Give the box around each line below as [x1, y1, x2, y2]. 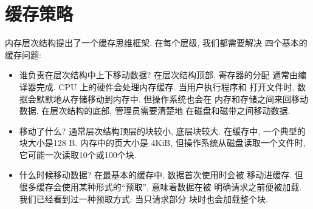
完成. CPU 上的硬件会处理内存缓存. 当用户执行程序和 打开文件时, [36, 80, 295, 93]
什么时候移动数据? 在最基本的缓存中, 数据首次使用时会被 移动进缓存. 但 [19, 168, 303, 181]
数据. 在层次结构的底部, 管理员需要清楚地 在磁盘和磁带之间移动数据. [19, 104, 291, 117]
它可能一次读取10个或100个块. [19, 148, 137, 161]
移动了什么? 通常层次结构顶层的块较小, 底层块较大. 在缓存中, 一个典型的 [19, 124, 306, 137]
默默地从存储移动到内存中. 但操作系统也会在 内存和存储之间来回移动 [36, 92, 309, 105]
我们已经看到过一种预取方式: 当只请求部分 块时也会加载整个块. [19, 192, 268, 205]
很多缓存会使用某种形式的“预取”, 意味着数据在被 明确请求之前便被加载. [19, 181, 302, 193]
